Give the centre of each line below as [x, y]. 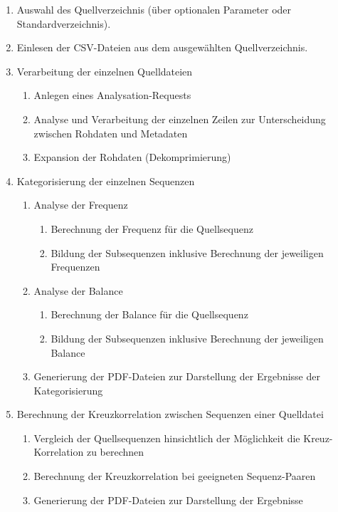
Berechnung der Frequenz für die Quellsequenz [152, 228]
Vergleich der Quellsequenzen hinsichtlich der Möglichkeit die [167, 438]
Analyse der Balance [78, 290]
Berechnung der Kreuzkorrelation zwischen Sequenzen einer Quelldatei [170, 414]
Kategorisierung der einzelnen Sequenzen [106, 181]
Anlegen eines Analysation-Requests [112, 95]
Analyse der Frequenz [81, 205]
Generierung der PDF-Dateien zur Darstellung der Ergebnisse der [177, 376]
